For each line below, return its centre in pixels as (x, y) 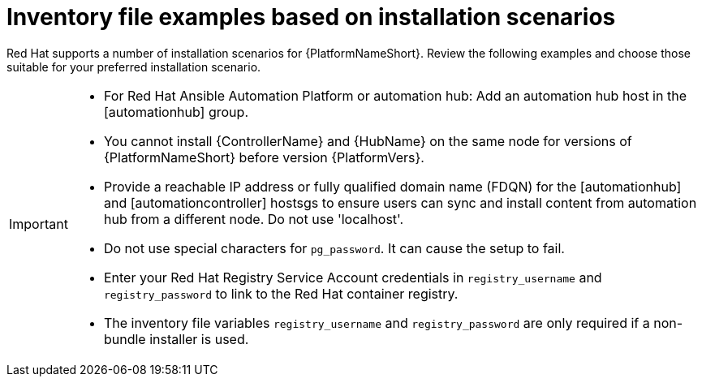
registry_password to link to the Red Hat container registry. (281, 293)
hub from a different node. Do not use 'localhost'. (254, 219)
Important (39, 224)
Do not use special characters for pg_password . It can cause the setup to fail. (334, 248)
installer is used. (199, 339)
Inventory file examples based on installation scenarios (311, 17)
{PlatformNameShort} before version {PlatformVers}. (264, 157)
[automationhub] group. (176, 112)
